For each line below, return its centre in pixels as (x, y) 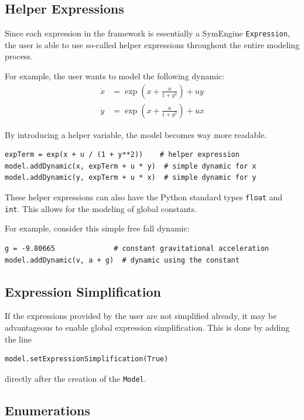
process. (19, 56)
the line (18, 339)
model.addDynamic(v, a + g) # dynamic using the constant (122, 260)
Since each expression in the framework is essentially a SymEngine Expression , (147, 33)
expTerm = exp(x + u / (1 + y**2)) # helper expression (122, 155)
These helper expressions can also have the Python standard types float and (144, 197)
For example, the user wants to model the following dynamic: (115, 76)
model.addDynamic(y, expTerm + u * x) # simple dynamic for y (131, 178)
